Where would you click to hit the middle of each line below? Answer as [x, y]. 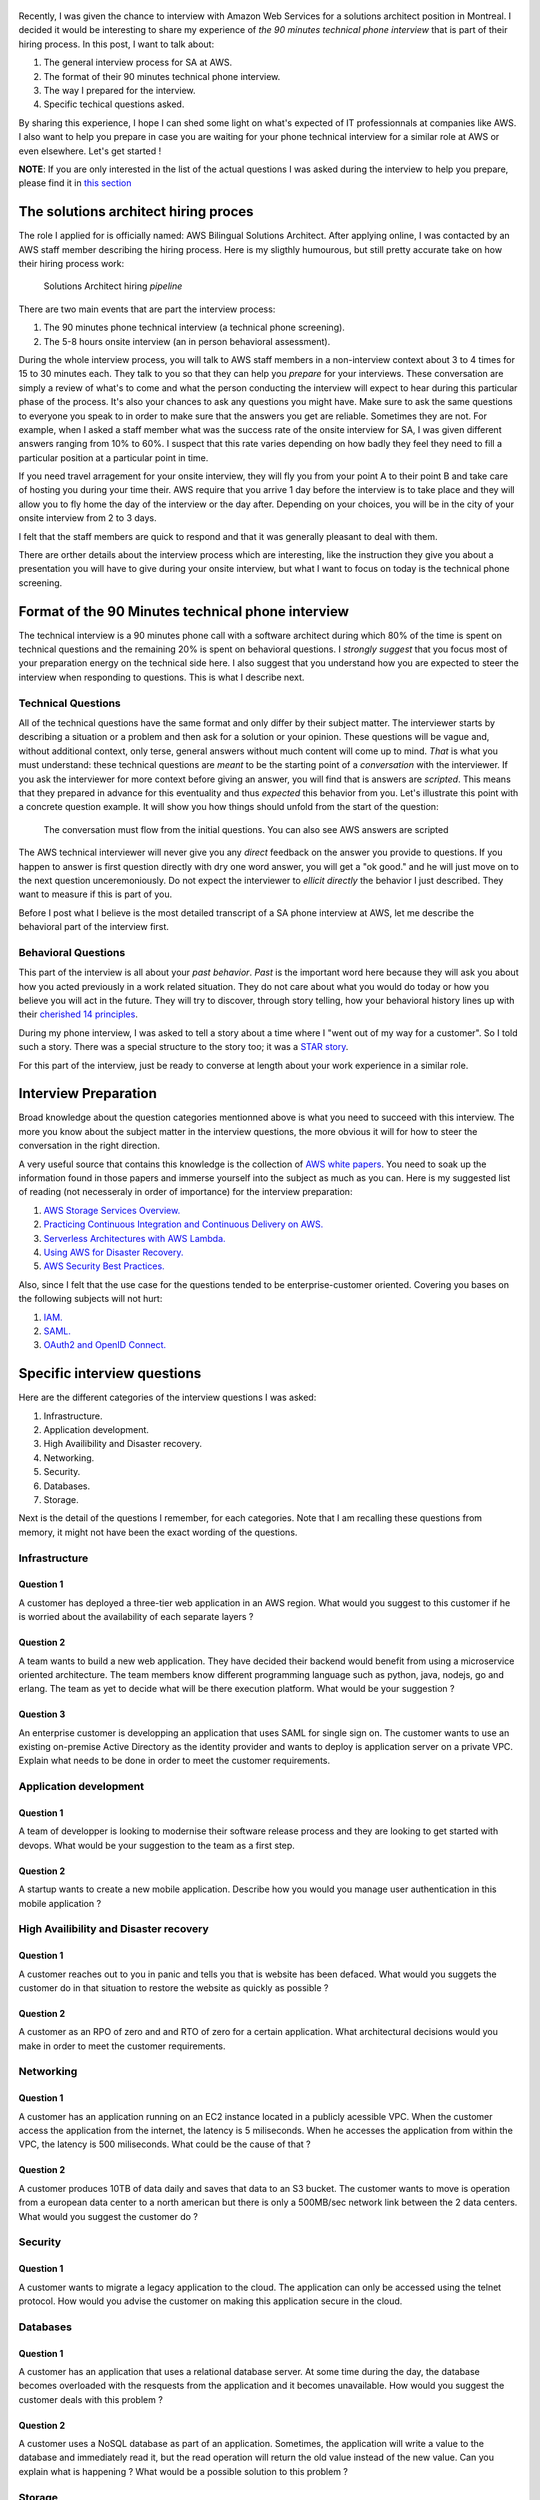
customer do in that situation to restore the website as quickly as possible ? [173, 1987]
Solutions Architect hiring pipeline [113, 286]
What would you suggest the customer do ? [108, 2216]
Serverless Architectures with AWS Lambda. [134, 1238]
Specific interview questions [110, 1373]
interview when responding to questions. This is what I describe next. [161, 677]
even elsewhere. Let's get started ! [90, 151]
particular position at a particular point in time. [113, 457]
